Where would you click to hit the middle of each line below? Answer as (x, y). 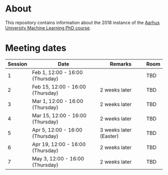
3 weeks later (116, 129)
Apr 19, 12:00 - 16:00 (59, 144)
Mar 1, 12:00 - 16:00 (58, 101)
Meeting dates (36, 48)
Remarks (120, 64)
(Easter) (109, 136)
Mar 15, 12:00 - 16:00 (59, 115)
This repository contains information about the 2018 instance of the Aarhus (82, 22)
